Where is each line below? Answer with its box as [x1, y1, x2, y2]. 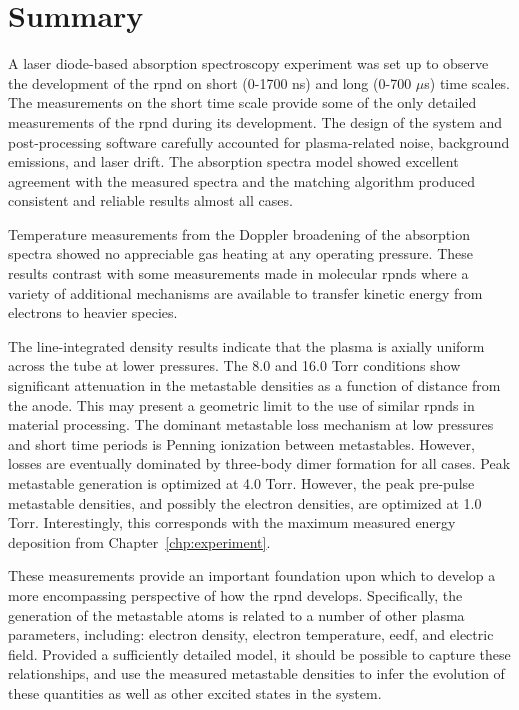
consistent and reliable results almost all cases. [8, 190, 293, 211]
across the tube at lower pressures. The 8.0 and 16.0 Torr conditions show [8, 355, 461, 376]
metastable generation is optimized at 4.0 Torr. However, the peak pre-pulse [8, 473, 475, 493]
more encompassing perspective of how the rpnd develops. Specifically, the [8, 584, 463, 605]
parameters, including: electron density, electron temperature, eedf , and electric [8, 624, 494, 645]
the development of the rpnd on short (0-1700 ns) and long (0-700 [8, 72, 412, 93]
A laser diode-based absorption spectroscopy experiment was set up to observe [8, 53, 489, 74]
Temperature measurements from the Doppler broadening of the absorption [8, 223, 470, 244]
